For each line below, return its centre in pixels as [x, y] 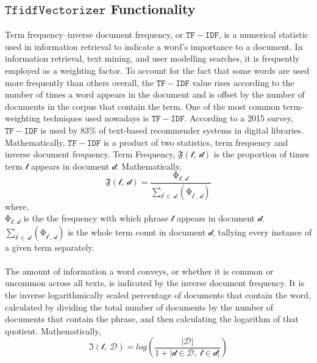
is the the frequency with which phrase [96, 218]
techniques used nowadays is [96, 118]
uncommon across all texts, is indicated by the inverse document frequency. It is [155, 283]
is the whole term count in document [137, 232]
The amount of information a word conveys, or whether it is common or [139, 271]
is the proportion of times [262, 154]
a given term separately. [50, 247]
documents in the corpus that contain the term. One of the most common [143, 106]
